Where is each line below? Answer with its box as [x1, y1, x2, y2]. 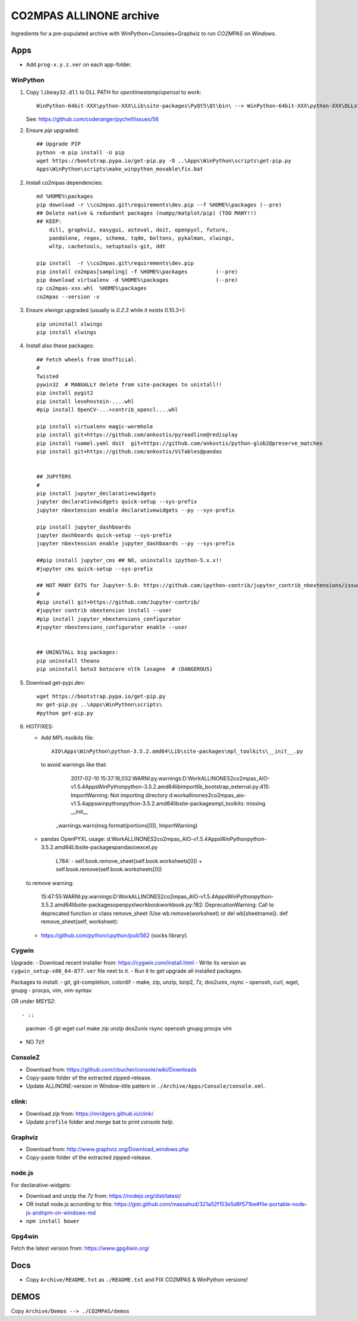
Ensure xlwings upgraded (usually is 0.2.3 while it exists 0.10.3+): [26, 307, 186, 314]
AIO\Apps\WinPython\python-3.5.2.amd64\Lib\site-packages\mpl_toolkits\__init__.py [51, 748, 304, 755]
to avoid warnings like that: [41, 761, 107, 768]
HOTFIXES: [26, 723, 54, 730]
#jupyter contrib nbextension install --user [36, 607, 172, 614]
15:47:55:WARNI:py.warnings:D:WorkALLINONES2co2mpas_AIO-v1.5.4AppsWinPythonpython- [41, 893, 274, 900]
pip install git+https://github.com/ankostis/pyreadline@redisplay [36, 431, 238, 438]
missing [246, 800, 266, 807]
